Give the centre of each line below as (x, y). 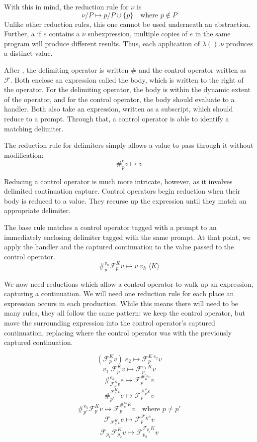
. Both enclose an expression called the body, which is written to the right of (127, 79)
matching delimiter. (34, 128)
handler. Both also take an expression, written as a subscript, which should (119, 109)
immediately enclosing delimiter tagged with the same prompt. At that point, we (127, 237)
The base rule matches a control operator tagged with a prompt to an (110, 227)
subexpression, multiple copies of (137, 34)
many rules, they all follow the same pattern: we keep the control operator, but (125, 313)
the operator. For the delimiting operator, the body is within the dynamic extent (127, 89)
